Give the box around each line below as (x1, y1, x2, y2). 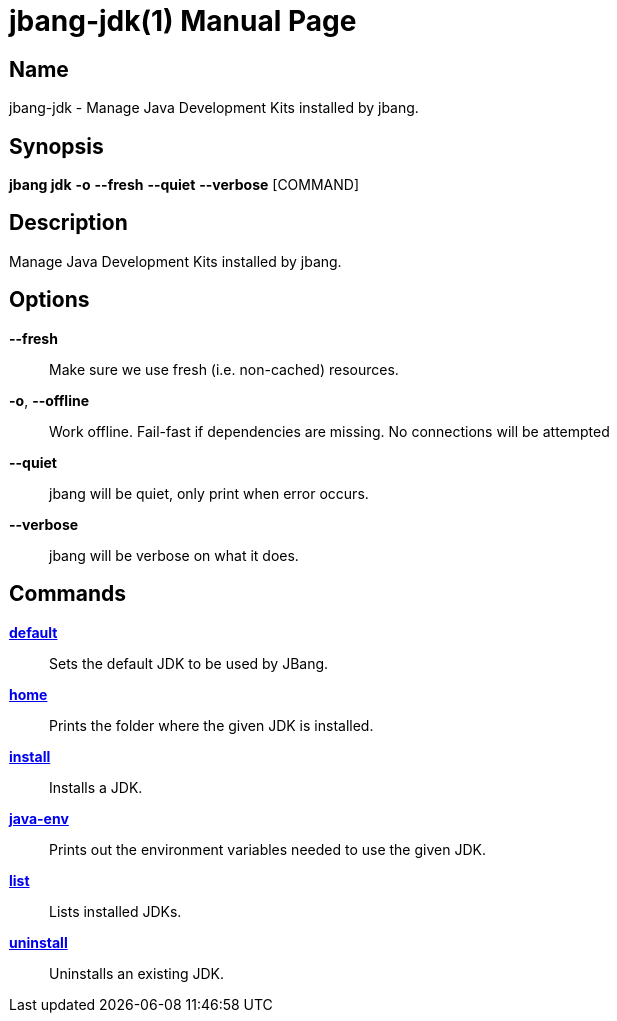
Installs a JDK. (49, 778, 143, 796)
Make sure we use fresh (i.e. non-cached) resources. (49, 360, 399, 378)
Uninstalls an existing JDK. (49, 964, 224, 982)
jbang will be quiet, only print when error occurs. (49, 484, 369, 502)
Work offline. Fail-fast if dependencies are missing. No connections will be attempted (49, 422, 610, 440)
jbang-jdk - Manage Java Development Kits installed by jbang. (9, 99, 419, 117)
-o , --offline (9, 391, 90, 409)
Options (9, 287, 90, 313)
